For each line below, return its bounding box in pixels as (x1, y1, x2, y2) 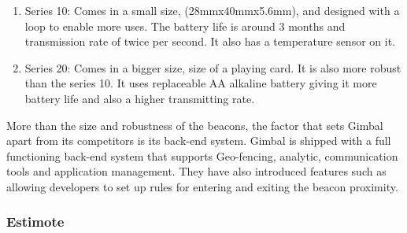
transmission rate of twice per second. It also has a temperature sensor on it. (24, 33, 395, 50)
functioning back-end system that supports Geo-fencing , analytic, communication (6, 147, 398, 164)
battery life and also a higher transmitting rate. (24, 90, 255, 106)
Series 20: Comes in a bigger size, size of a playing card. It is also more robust (24, 59, 401, 76)
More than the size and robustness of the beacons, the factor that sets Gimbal (6, 116, 383, 133)
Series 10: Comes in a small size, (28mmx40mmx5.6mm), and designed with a (24, 2, 400, 18)
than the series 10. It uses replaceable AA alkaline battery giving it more (24, 75, 377, 91)
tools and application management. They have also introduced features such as (6, 163, 387, 179)
